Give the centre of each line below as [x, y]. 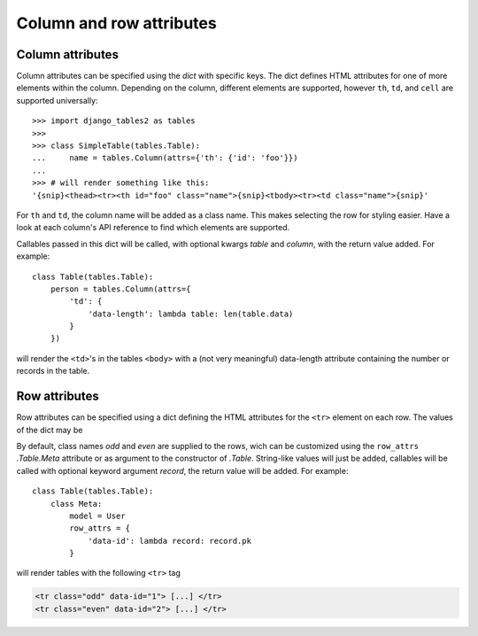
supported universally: [57, 100]
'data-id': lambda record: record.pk [170, 541]
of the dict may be [50, 430]
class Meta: [76, 504]
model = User [97, 516]
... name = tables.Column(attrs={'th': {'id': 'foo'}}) [165, 158]
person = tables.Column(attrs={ [120, 289]
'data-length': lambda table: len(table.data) [191, 314]
